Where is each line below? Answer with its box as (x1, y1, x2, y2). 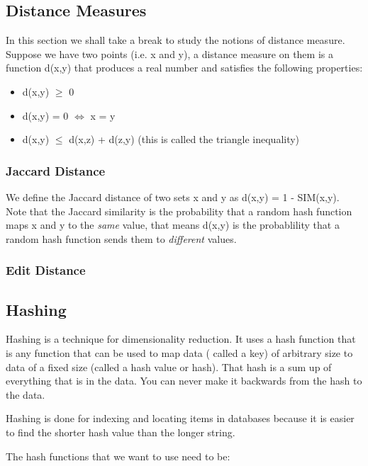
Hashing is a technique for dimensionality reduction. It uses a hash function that (6, 331, 356, 346)
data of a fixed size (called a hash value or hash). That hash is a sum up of (6, 359, 332, 374)
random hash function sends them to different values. (6, 231, 237, 246)
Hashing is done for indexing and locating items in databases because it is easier (6, 411, 355, 426)
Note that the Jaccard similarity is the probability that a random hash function (6, 203, 352, 218)
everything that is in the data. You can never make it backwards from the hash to (6, 373, 362, 388)
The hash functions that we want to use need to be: (6, 448, 230, 463)
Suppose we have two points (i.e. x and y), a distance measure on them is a (6, 46, 333, 61)
